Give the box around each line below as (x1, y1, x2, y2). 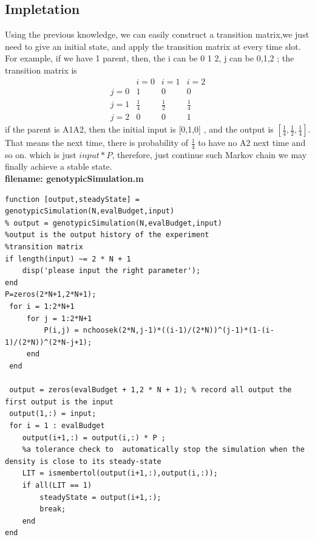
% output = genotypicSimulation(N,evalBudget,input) (5, 218, 222, 227)
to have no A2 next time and (198, 136, 306, 149)
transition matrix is (5, 63, 77, 76)
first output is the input (5, 397, 113, 406)
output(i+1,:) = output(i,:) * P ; (22, 433, 166, 442)
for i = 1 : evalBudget (9, 421, 105, 430)
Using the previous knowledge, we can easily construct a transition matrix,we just (5, 28, 310, 41)
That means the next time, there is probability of (5, 136, 189, 149)
